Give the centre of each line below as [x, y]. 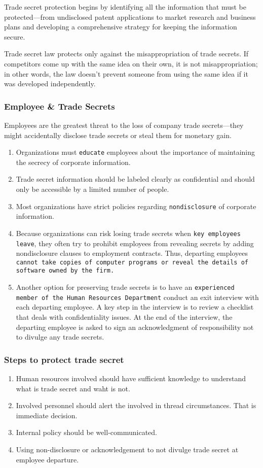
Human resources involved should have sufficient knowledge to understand [131, 378]
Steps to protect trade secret [64, 359]
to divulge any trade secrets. [60, 337]
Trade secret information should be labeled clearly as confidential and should [135, 179]
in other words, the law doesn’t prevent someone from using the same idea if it [126, 73]
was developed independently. [50, 83]
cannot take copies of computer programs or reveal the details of [132, 262]
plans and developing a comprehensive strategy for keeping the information [121, 27]
